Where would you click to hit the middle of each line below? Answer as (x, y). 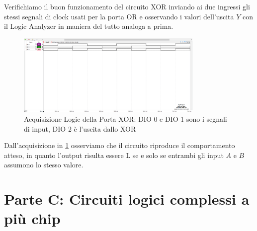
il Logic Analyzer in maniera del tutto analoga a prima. (89, 26)
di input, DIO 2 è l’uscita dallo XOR (80, 128)
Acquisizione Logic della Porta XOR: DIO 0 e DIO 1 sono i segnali (126, 119)
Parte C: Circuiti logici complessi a (127, 199)
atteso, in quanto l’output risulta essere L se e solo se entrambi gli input (114, 155)
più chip (32, 218)
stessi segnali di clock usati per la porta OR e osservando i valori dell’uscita (119, 16)
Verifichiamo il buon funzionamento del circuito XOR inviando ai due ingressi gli (127, 6)
